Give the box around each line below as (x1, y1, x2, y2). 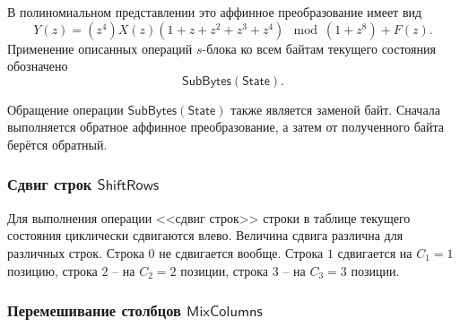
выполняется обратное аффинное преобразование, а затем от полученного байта (7, 117, 445, 136)
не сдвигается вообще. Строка (159, 243, 324, 262)
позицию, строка (7, 261, 98, 280)
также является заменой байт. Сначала (230, 99, 440, 118)
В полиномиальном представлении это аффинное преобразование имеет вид (7, 3, 422, 21)
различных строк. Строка (7, 243, 144, 262)
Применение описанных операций (7, 39, 193, 57)
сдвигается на (337, 243, 412, 262)
